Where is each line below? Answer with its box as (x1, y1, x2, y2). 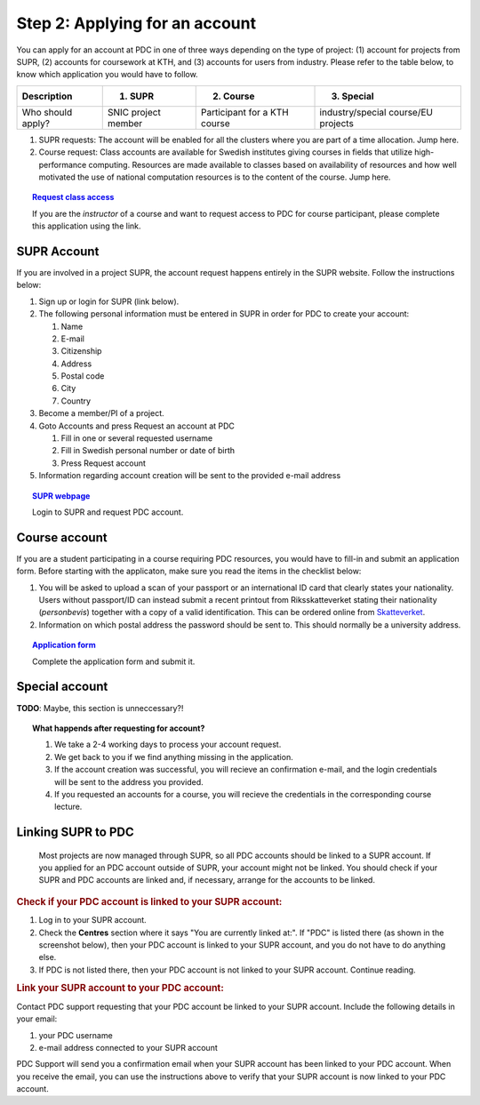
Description (21, 90, 73, 102)
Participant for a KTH (200, 106, 289, 118)
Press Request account (60, 458, 147, 468)
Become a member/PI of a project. (38, 408, 164, 419)
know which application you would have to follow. (16, 69, 199, 80)
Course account (16, 530, 108, 545)
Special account (16, 679, 108, 694)
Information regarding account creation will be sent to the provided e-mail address (38, 470, 341, 481)
